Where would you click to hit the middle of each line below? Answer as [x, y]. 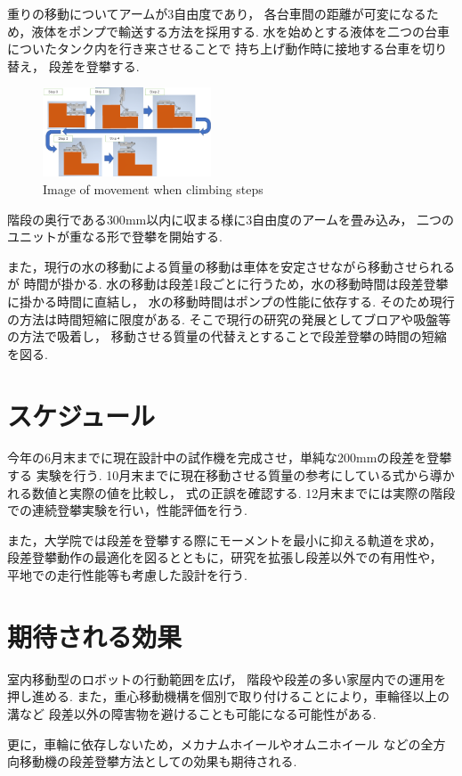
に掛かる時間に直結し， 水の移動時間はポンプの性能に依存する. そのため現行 [231, 301]
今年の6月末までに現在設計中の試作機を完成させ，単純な [172, 457]
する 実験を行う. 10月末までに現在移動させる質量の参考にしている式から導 [225, 475]
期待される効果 [95, 636]
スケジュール [81, 415]
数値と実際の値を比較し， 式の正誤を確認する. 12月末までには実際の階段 [243, 492]
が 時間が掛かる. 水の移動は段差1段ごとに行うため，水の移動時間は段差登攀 [228, 284]
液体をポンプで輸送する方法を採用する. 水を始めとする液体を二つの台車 [241, 31]
